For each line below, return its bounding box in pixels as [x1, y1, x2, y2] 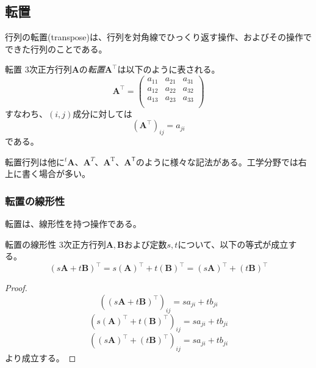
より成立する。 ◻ [5, 352, 76, 364]
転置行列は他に [5, 155, 65, 168]
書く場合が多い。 [21, 167, 90, 180]
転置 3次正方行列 [5, 63, 72, 76]
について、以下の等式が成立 [178, 237, 289, 250]
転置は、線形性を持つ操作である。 [5, 217, 142, 229]
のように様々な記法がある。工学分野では [135, 155, 298, 168]
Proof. [5, 281, 27, 294]
